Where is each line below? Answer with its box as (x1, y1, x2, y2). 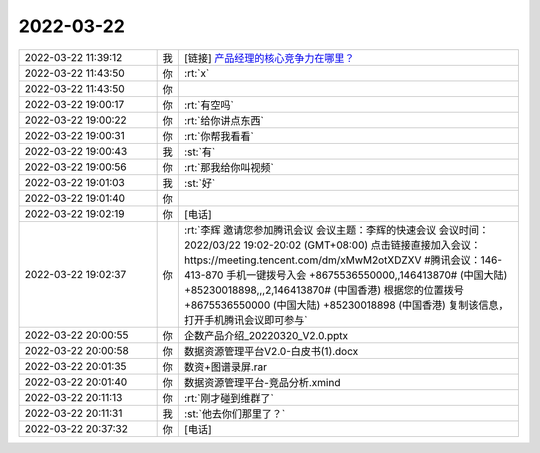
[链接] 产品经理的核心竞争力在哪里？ (183, 51, 355, 65)
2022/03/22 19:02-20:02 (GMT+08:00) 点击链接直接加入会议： (183, 238, 482, 252)
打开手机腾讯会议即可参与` (183, 313, 308, 327)
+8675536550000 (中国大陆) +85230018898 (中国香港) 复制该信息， (183, 298, 509, 312)
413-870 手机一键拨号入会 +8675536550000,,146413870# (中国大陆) (183, 268, 508, 282)
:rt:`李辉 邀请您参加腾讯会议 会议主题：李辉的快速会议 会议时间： (183, 223, 490, 237)
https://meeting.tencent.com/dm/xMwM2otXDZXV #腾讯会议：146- (183, 253, 503, 267)
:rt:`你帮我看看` (183, 129, 254, 143)
